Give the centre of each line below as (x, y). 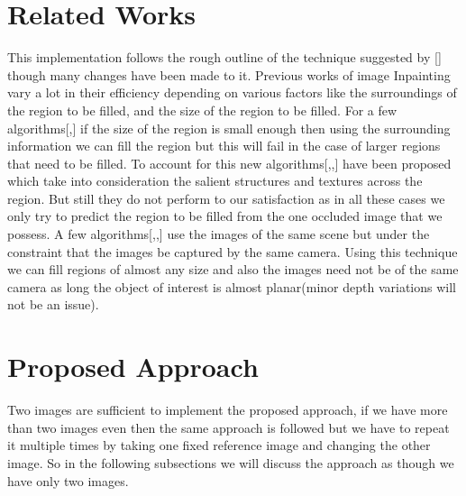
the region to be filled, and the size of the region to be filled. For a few (202, 110)
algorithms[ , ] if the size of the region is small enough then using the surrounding (229, 128)
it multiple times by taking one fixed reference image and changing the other (219, 445)
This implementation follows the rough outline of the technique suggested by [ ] (224, 57)
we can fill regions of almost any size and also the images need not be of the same (233, 269)
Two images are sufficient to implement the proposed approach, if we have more (228, 410)
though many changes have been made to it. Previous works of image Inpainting (229, 74)
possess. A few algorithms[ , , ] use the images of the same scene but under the (219, 234)
